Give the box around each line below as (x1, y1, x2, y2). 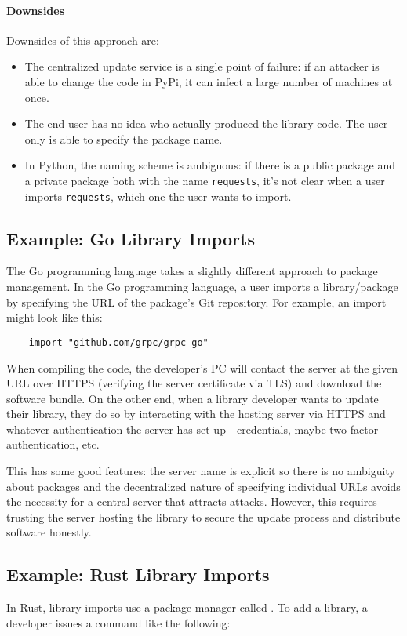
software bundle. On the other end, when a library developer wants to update (6, 390, 379, 406)
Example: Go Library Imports (6, 226, 255, 250)
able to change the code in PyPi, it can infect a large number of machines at (24, 73, 393, 89)
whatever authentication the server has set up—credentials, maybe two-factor (6, 420, 379, 437)
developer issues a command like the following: (6, 614, 231, 631)
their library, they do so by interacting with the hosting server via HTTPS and (6, 405, 386, 422)
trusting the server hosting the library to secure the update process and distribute (6, 508, 401, 525)
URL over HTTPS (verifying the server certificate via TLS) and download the (6, 375, 382, 391)
